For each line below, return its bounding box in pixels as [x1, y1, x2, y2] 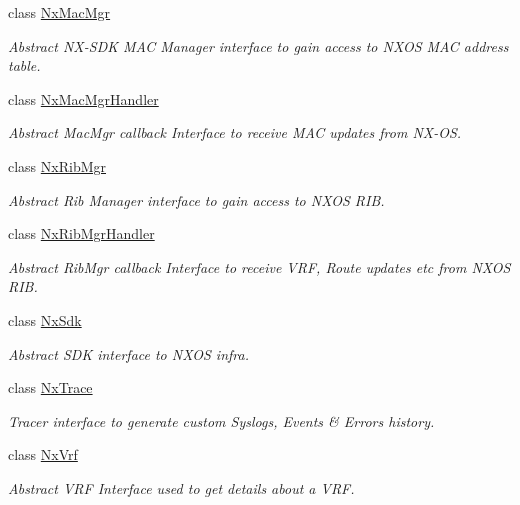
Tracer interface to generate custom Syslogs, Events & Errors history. [8, 410, 435, 431]
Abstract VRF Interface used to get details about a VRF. [8, 477, 355, 498]
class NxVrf [8, 444, 78, 465]
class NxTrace [8, 377, 93, 398]
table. [8, 55, 41, 76]
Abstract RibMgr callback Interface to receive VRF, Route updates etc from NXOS [8, 256, 511, 277]
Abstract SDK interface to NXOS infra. [8, 343, 249, 364]
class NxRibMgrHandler [8, 223, 155, 244]
